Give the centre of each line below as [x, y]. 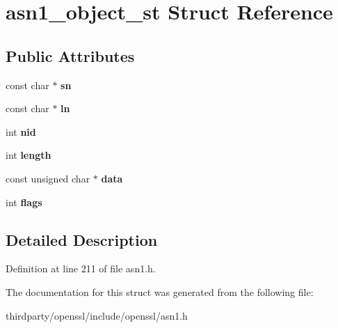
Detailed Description [82, 239]
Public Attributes [70, 55]
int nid [21, 131]
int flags [24, 202]
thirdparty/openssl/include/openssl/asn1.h [97, 315]
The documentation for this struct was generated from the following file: [160, 291]
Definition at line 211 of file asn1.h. [81, 268]
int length [29, 155]
